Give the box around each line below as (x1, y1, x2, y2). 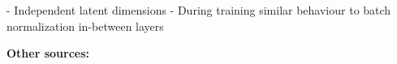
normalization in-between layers (6, 17, 164, 34)
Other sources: (6, 45, 90, 62)
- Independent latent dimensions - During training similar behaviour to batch (6, 2, 391, 18)
